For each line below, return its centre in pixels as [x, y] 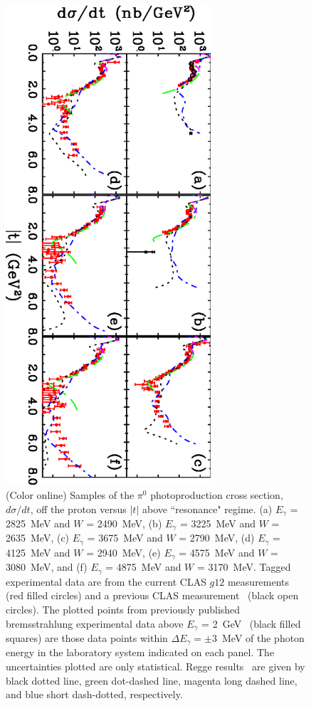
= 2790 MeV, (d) [217, 538]
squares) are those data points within [87, 638]
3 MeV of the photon [258, 638]
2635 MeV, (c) [38, 538]
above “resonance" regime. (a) [207, 509]
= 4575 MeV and [217, 552]
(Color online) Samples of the [70, 494]
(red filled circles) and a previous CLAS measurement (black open [152, 595]
